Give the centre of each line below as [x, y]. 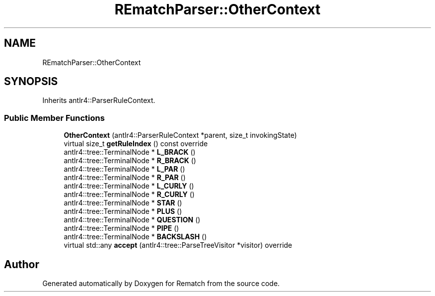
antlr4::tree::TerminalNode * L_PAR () [124, 169]
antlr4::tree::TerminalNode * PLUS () [123, 211]
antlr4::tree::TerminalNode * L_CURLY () [129, 186]
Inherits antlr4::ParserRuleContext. [99, 100]
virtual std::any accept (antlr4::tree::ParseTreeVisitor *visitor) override [178, 245]
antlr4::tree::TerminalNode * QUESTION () [132, 220]
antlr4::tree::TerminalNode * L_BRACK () [130, 152]
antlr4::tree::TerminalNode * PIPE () [121, 228]
